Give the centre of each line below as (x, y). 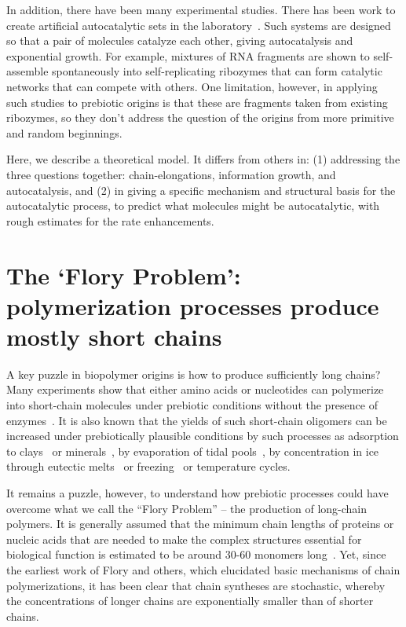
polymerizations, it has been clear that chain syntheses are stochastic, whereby (196, 585)
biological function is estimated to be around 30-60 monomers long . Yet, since (196, 554)
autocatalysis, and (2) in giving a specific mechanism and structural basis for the (201, 190)
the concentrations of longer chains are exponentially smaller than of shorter (190, 601)
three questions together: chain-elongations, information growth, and (171, 174)
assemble (27, 71)
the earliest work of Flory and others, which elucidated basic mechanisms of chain (203, 569)
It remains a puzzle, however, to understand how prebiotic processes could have (198, 492)
